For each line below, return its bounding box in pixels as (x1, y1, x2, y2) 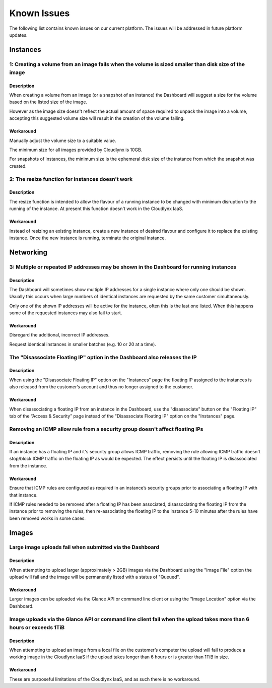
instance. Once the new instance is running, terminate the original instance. (9, 235, 166, 241)
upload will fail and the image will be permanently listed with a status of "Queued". (9, 574, 180, 580)
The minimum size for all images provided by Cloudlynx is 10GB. (9, 147, 143, 153)
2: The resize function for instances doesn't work (9, 175, 133, 182)
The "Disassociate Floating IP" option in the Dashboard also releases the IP (9, 354, 197, 361)
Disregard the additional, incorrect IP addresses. (9, 332, 110, 338)
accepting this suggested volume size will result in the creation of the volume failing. (9, 115, 185, 121)
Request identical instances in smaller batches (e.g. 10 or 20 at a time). (9, 341, 156, 347)
